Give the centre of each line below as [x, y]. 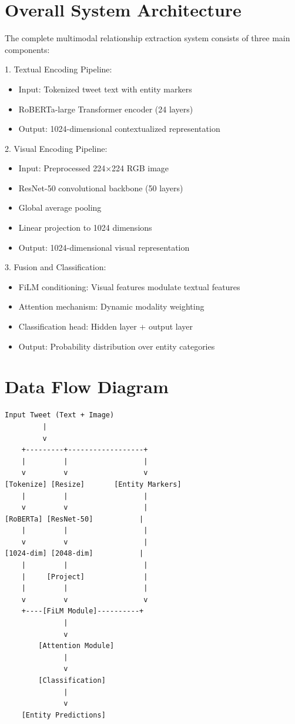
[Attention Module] [76, 646]
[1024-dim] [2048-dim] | [74, 554]
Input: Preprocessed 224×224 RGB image [94, 168]
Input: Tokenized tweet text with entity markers [105, 89]
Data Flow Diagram [87, 386]
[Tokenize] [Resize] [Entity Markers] [93, 484]
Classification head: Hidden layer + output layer [105, 326]
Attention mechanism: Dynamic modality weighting [111, 306]
